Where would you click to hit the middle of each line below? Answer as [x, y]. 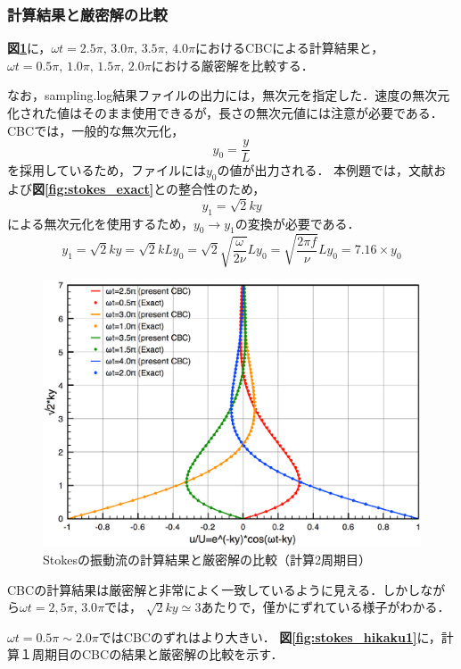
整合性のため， [222, 189]
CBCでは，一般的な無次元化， [96, 130]
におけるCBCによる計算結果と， [290, 48]
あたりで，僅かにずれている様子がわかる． [325, 607]
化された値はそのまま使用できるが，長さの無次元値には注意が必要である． [225, 113]
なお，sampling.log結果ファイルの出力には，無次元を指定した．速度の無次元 [229, 95]
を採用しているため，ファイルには [107, 170]
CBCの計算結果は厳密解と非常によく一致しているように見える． [195, 589]
